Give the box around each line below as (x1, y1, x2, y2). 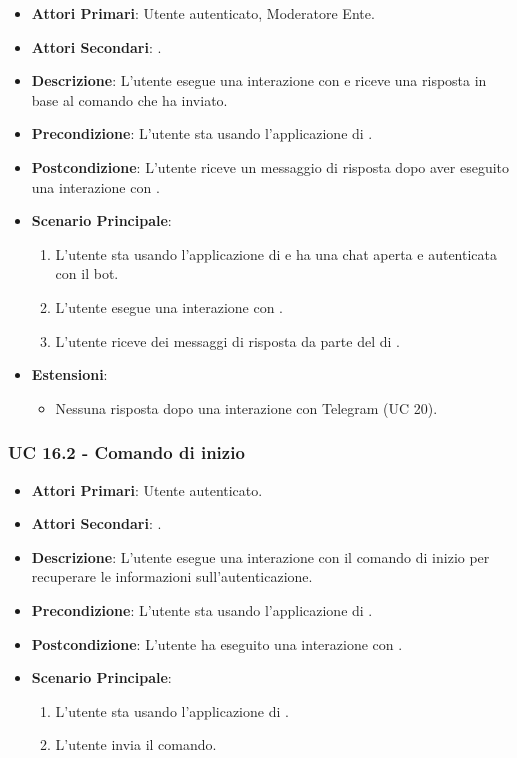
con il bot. (55, 263, 119, 284)
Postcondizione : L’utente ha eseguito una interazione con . (31, 633, 403, 654)
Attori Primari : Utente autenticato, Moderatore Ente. (31, 3, 375, 23)
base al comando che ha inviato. (31, 89, 228, 110)
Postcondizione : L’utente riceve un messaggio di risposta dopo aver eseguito (31, 156, 510, 177)
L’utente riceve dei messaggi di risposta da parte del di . (55, 330, 400, 351)
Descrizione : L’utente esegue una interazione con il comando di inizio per (31, 546, 490, 567)
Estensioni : (31, 364, 108, 385)
